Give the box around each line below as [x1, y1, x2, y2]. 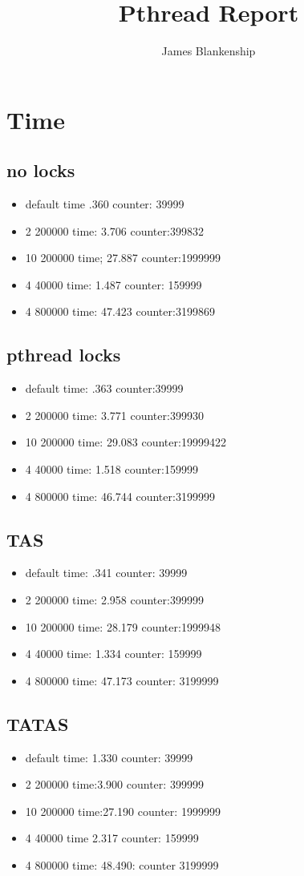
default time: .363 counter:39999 [25, 380, 184, 397]
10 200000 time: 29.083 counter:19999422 [25, 434, 226, 450]
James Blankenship [161, 42, 256, 59]
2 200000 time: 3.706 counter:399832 [25, 222, 204, 239]
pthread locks [6, 342, 121, 367]
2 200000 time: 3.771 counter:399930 [25, 406, 204, 423]
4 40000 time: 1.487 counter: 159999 [25, 276, 202, 293]
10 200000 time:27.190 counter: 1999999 [25, 802, 221, 819]
